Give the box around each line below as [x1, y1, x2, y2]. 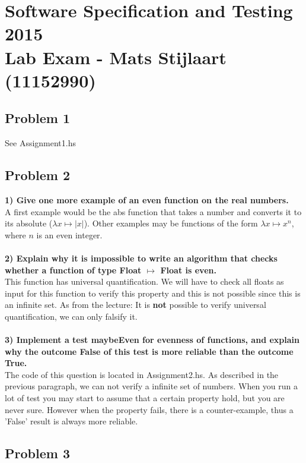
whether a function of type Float [5, 263, 142, 276]
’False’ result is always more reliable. [5, 415, 138, 427]
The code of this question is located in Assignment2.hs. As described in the [5, 368, 279, 380]
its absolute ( [5, 217, 53, 229]
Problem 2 [5, 166, 70, 184]
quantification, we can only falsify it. [5, 310, 138, 322]
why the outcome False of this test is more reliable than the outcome [5, 345, 294, 357]
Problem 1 [5, 109, 70, 127]
